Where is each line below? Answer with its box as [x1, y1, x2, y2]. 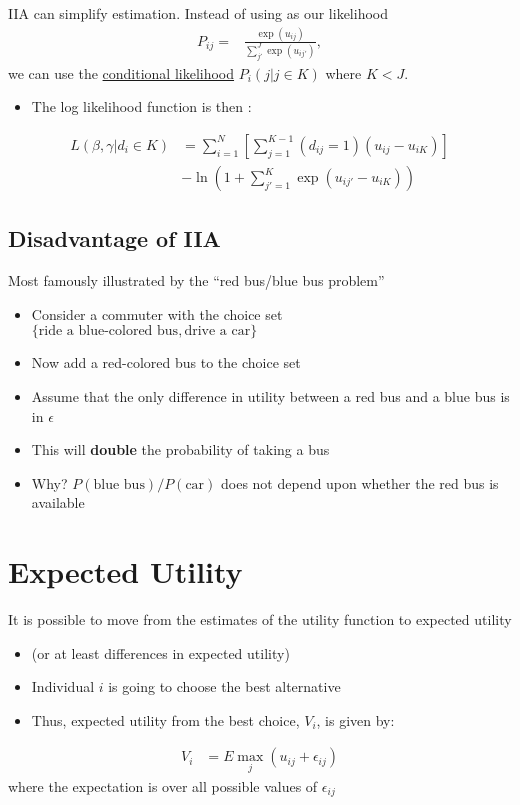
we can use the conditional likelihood [8, 62, 235, 83]
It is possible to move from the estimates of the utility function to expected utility [8, 609, 512, 630]
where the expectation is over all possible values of [8, 775, 318, 796]
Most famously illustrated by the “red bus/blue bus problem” [8, 270, 385, 291]
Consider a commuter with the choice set [31, 303, 283, 324]
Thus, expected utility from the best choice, [31, 709, 300, 730]
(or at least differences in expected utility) [31, 642, 290, 663]
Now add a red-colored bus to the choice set [31, 352, 301, 373]
